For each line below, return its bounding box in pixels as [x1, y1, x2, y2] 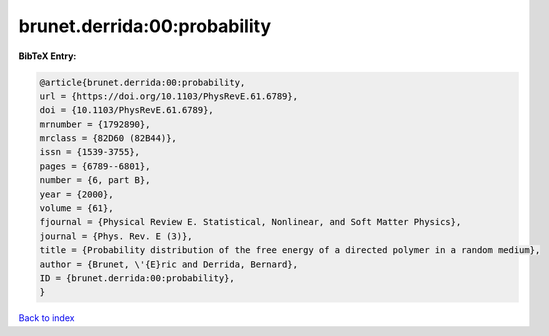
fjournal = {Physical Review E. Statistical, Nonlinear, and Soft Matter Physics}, [39, 216, 462, 228]
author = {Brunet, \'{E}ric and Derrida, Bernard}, [39, 258, 299, 270]
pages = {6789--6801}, [39, 160, 151, 172]
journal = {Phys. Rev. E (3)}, [39, 230, 194, 242]
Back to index [18, 312, 75, 324]
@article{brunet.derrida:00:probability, [39, 76, 246, 88]
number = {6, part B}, [39, 175, 151, 186]
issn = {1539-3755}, [39, 146, 140, 158]
